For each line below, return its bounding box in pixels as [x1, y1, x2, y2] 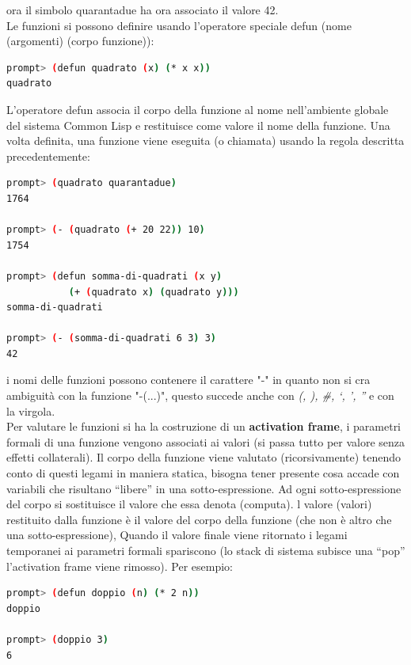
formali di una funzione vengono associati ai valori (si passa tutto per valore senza [6, 433, 405, 450]
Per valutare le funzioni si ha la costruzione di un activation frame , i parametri [6, 418, 401, 435]
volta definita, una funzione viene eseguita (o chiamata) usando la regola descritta [6, 132, 405, 149]
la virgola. [6, 402, 55, 419]
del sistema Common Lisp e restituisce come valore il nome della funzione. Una [6, 116, 390, 133]
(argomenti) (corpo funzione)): [6, 32, 154, 49]
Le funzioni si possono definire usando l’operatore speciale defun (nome [6, 17, 352, 33]
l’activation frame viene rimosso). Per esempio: [6, 557, 233, 574]
